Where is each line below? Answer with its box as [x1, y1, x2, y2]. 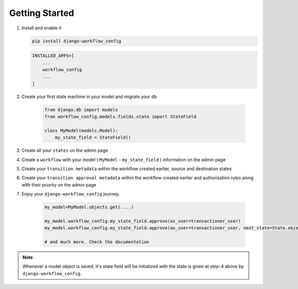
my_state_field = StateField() [55, 135, 131, 140]
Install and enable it [21, 25, 62, 31]
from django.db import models [44, 107, 118, 112]
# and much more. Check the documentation [44, 239, 149, 245]
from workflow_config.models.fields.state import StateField [44, 114, 197, 119]
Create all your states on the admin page [21, 147, 108, 154]
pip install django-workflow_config [32, 38, 122, 44]
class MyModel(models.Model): [44, 127, 118, 133]
